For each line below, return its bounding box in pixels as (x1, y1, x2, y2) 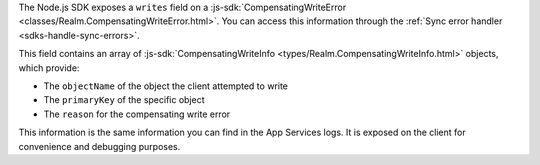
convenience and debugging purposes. (18, 140, 181, 152)
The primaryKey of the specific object (43, 94, 205, 106)
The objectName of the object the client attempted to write (43, 80, 289, 92)
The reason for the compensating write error (43, 108, 231, 120)
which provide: (18, 61, 80, 74)
